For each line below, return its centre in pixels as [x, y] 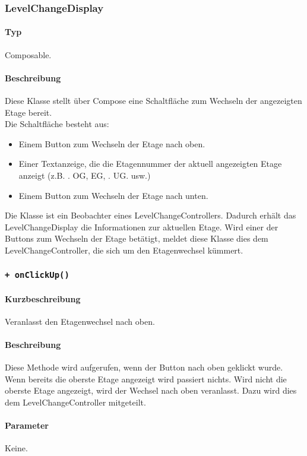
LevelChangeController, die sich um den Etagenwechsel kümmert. [124, 250]
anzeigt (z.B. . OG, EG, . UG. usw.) [85, 175]
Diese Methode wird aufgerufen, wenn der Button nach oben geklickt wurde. [144, 367]
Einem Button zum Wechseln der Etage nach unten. [113, 195]
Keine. [16, 448]
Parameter [27, 425]
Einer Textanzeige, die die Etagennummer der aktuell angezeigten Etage [150, 164]
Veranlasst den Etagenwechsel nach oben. [80, 321]
